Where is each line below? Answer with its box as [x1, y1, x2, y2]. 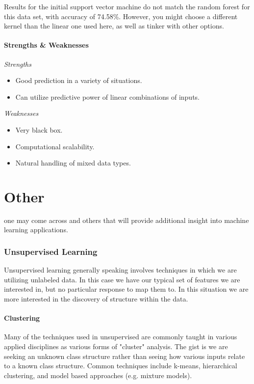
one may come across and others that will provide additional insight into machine [4, 215, 249, 225]
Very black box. [15, 124, 63, 135]
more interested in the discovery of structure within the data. [4, 294, 188, 304]
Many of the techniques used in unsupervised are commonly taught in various [4, 331, 237, 342]
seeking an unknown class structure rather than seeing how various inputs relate [4, 351, 245, 361]
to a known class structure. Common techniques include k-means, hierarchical [4, 360, 237, 371]
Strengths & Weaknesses [4, 40, 89, 50]
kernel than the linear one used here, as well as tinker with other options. [4, 21, 224, 31]
